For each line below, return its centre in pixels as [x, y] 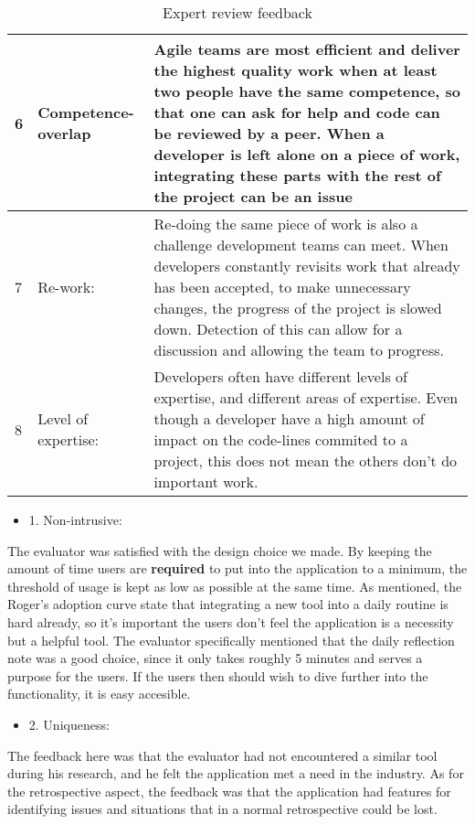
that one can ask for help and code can [297, 112]
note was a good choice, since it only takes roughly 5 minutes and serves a [215, 658]
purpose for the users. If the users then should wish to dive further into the [218, 675]
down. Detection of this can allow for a [278, 329]
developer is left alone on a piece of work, [307, 154]
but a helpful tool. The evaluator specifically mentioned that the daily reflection [231, 640]
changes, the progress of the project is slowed [298, 308]
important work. [206, 482]
